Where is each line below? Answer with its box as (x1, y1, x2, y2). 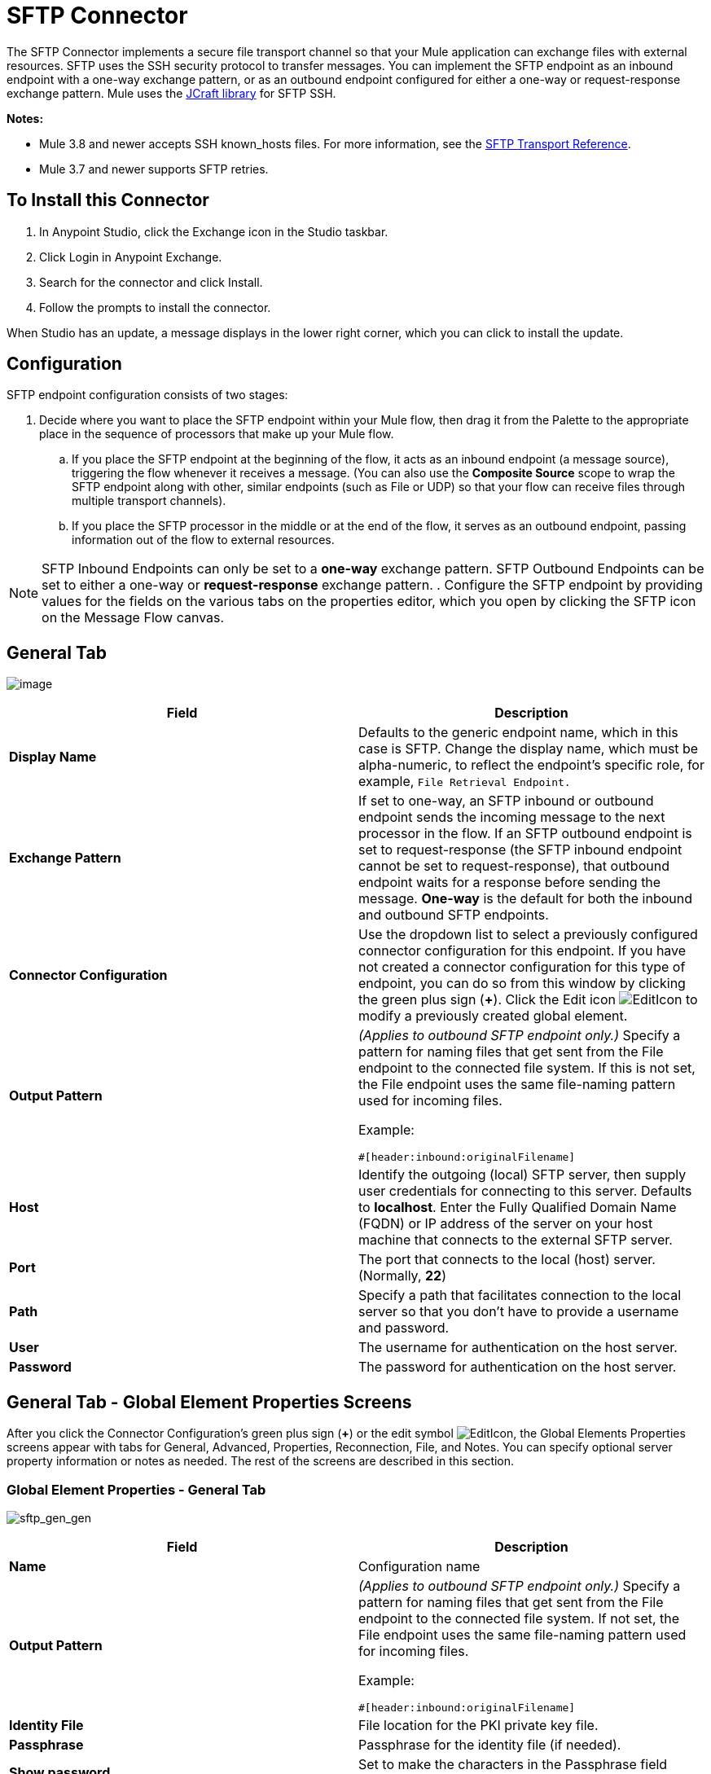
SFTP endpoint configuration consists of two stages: (7, 388, 288, 402)
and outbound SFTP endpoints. (358, 907, 549, 924)
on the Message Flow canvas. (42, 609, 225, 626)
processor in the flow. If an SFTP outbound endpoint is (358, 825, 692, 842)
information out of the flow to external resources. (72, 533, 335, 547)
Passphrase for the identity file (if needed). (358, 1736, 621, 1753)
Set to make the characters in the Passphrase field (358, 1755, 668, 1772)
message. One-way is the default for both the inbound (358, 890, 693, 907)
